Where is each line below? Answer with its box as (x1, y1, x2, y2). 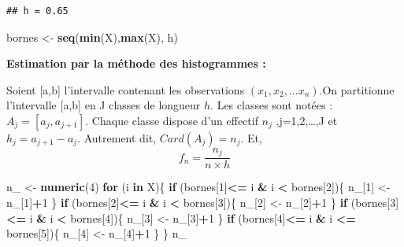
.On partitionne (319, 81, 395, 98)
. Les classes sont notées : (210, 97, 333, 113)
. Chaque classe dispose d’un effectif (85, 112, 258, 128)
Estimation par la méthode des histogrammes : (6, 55, 266, 72)
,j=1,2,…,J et (276, 112, 338, 128)
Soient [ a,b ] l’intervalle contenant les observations (6, 81, 245, 98)
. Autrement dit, (77, 129, 157, 146)
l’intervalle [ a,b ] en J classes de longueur (6, 97, 201, 113)
